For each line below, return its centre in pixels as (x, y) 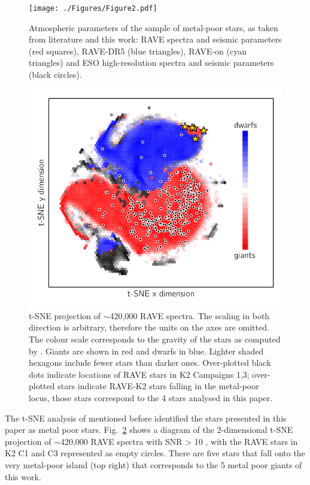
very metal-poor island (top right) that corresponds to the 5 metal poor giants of (154, 464)
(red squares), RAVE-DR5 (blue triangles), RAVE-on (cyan (138, 51)
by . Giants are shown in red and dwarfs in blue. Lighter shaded (146, 351)
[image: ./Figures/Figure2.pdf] (93, 8)
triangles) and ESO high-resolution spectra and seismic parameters (151, 63)
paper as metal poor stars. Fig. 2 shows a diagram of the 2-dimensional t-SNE (149, 430)
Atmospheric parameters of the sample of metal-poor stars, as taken (154, 27)
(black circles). (55, 75)
